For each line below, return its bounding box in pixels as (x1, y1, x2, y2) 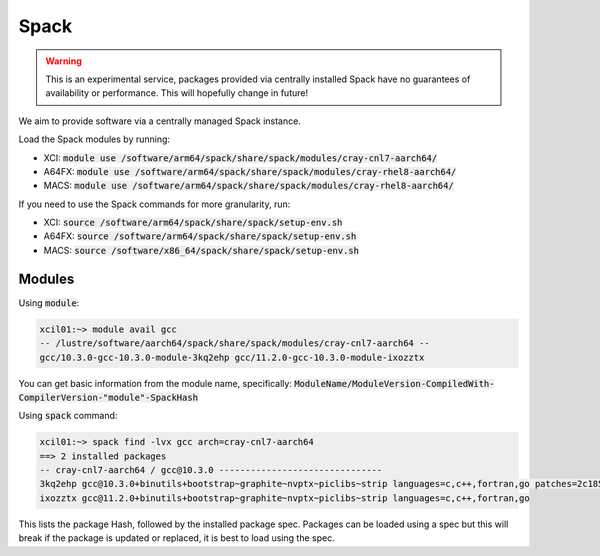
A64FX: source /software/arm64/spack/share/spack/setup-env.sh (43, 230, 357, 242)
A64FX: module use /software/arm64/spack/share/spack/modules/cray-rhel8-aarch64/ (43, 165, 457, 177)
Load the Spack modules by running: (18, 133, 170, 145)
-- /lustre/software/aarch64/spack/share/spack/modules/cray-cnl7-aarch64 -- (39, 338, 430, 349)
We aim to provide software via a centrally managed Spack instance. (18, 115, 302, 127)
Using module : (18, 296, 80, 309)
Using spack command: (18, 410, 118, 422)
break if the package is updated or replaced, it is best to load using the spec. (18, 532, 335, 544)
